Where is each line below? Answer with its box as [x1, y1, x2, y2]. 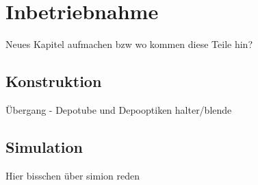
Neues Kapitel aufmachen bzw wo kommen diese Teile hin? [5, 37, 253, 51]
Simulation [5, 136, 83, 157]
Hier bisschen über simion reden [5, 168, 140, 182]
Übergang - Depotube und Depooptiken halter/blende [5, 102, 232, 116]
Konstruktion [5, 71, 102, 92]
